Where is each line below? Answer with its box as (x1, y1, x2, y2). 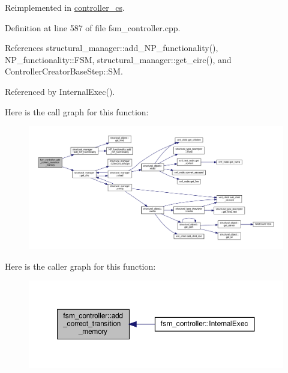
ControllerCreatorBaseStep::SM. (5, 65, 123, 77)
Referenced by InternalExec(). (5, 85, 115, 97)
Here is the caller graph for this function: (5, 259, 156, 272)
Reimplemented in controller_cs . (5, 1, 125, 13)
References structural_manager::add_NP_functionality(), (5, 41, 218, 54)
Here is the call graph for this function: (5, 105, 149, 118)
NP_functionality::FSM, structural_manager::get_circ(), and (5, 53, 232, 65)
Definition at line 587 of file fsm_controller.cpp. (5, 21, 181, 34)
